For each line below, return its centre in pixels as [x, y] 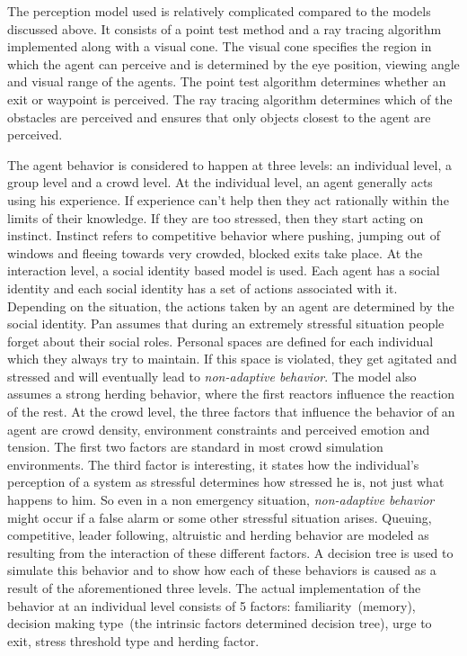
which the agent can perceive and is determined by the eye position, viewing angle [233, 63]
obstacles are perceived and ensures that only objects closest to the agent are [219, 117]
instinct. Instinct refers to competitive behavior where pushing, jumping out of [224, 235]
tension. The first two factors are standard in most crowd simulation [195, 447]
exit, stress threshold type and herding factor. [133, 640]
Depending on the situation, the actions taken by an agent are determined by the [231, 306]
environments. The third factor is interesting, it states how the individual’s [213, 464]
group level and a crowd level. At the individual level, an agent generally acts [220, 182]
